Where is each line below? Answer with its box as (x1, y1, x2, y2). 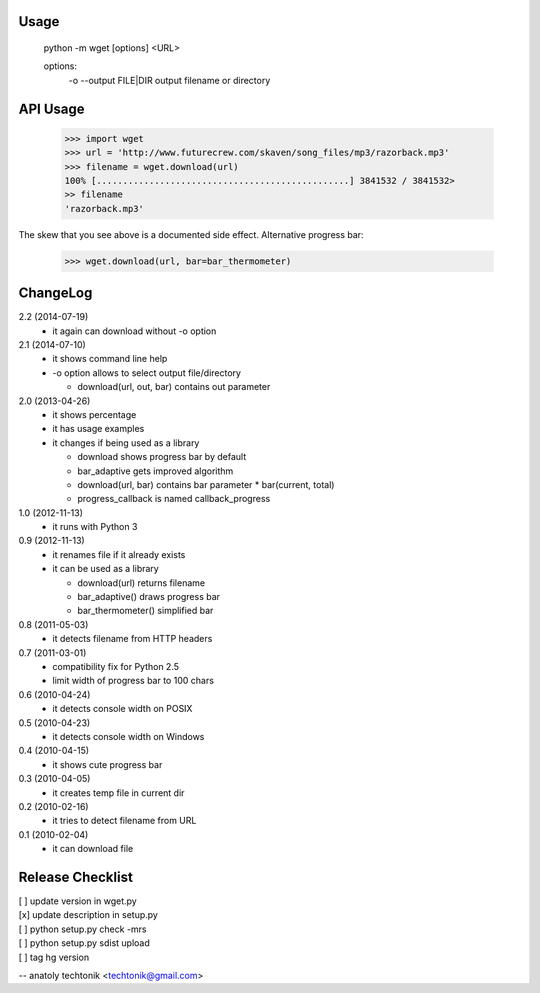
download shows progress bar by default (77, 451, 247, 463)
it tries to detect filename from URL (52, 815, 197, 827)
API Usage (18, 100, 85, 117)
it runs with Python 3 (52, 521, 138, 533)
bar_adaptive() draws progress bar (77, 591, 220, 603)
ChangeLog (18, 285, 93, 302)
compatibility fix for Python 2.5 (52, 660, 180, 672)
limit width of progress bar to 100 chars (52, 675, 215, 687)
